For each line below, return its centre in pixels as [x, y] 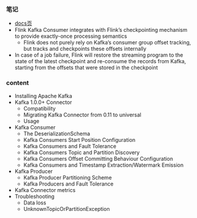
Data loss [35, 203]
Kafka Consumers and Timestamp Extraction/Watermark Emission [103, 165]
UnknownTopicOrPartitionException [66, 209]
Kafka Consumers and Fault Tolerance [70, 146]
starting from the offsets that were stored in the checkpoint [86, 68]
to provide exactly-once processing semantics [71, 36]
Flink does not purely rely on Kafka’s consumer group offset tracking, [107, 43]
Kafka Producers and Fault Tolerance [68, 184]
